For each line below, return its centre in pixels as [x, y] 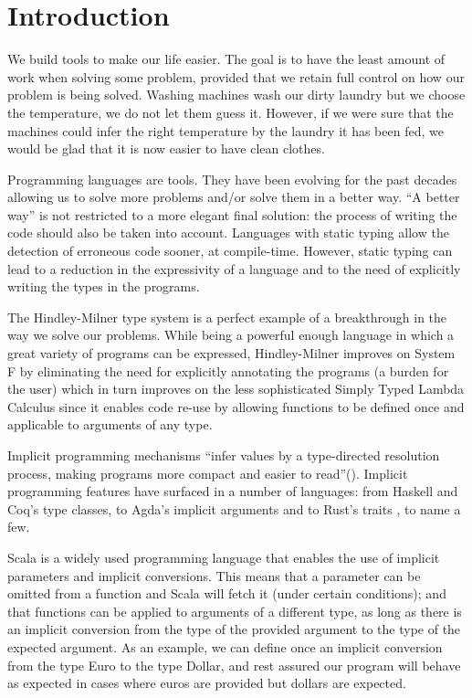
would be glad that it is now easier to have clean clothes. [166, 148]
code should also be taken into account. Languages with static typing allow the [228, 233]
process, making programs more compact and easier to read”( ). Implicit [208, 473]
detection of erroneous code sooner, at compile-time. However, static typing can [230, 251]
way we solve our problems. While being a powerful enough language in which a [231, 335]
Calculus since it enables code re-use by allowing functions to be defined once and [236, 406]
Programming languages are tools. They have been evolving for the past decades [232, 179]
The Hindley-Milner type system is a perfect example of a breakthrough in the [227, 317]
